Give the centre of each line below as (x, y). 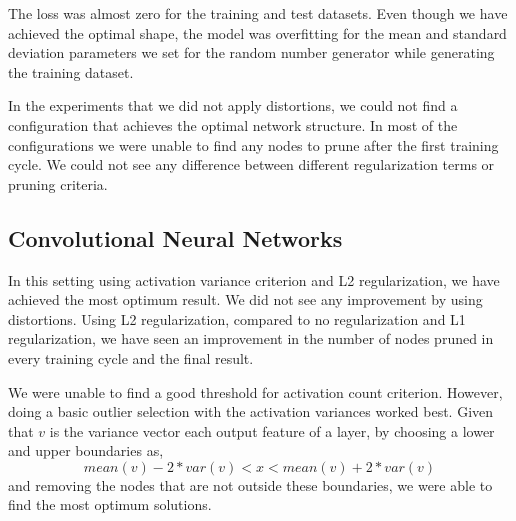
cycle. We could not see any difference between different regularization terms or (251, 164)
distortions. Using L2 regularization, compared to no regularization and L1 (237, 318)
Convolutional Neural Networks (175, 237)
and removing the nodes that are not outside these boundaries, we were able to (250, 484)
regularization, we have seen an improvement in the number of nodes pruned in (251, 338)
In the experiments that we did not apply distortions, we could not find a (233, 105)
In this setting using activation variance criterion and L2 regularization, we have (254, 279)
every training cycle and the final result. (131, 357)
